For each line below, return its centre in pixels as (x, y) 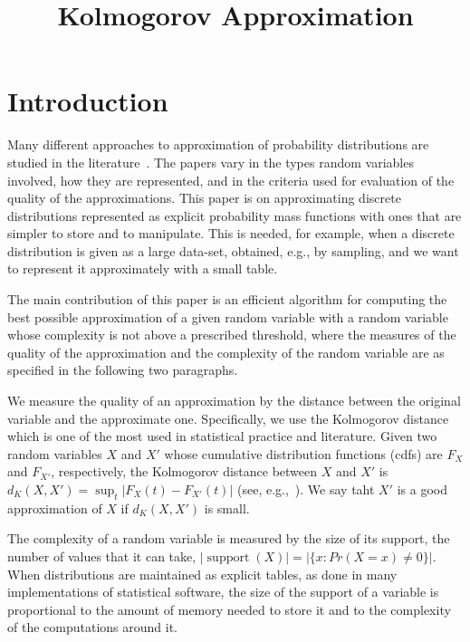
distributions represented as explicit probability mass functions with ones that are (235, 215)
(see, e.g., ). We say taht (306, 489)
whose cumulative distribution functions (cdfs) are (303, 453)
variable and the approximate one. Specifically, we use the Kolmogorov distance (228, 418)
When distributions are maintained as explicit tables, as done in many (202, 574)
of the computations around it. (92, 627)
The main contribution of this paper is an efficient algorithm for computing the (227, 299)
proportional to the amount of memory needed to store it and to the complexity (229, 609)
